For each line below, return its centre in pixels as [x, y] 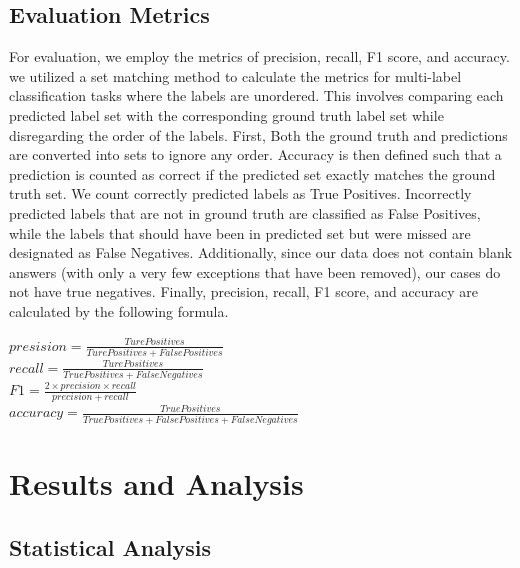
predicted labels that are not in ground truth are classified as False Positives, [245, 212]
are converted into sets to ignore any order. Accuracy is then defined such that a [255, 154]
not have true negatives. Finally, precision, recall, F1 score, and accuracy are [244, 291]
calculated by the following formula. [119, 310]
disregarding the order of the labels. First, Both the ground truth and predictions [258, 134]
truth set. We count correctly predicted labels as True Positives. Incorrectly [240, 193]
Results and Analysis [156, 482]
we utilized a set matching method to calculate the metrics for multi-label [235, 75]
